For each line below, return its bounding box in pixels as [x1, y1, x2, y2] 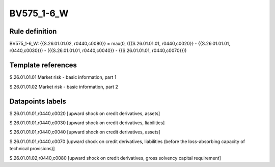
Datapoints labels [9, 97, 66, 105]
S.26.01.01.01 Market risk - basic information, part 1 [9, 74, 117, 80]
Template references [9, 61, 77, 70]
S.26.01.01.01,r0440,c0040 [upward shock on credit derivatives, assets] [9, 129, 160, 135]
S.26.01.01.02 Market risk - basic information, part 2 [9, 83, 118, 90]
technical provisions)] [9, 146, 55, 152]
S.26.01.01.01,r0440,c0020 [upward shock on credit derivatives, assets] [9, 110, 160, 117]
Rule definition [9, 27, 57, 36]
